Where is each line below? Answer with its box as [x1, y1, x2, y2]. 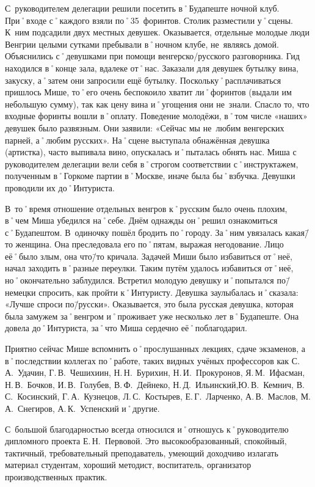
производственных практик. [5, 470, 107, 483]
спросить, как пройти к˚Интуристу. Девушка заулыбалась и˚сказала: [38, 285, 299, 298]
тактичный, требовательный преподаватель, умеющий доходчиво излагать [5, 446, 278, 459]
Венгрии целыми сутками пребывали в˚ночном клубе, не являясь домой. [5, 37, 279, 50]
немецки [5, 285, 36, 298]
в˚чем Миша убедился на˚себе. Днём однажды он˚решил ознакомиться [5, 214, 278, 227]
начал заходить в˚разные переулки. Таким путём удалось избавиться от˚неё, [5, 262, 294, 274]
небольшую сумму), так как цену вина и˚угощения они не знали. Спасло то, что [5, 97, 310, 110]
